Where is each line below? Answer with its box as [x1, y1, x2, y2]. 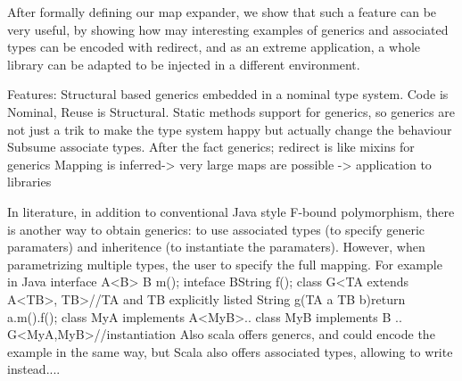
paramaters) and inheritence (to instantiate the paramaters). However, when [7, 237, 425, 256]
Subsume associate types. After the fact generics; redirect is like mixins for [7, 137, 415, 156]
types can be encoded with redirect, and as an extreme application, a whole [7, 37, 421, 56]
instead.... [7, 360, 61, 378]
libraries [7, 172, 52, 191]
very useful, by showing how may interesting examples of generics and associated [7, 20, 449, 38]
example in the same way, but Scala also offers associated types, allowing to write [7, 342, 453, 360]
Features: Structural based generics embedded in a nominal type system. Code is [7, 85, 449, 104]
